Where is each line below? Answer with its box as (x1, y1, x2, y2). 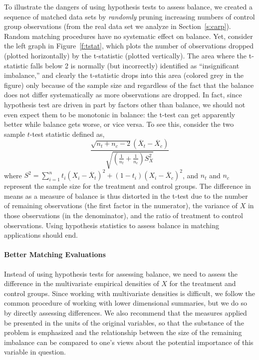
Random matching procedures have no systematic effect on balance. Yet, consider (4, 30, 253, 41)
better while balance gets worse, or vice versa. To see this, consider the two (4, 119, 234, 129)
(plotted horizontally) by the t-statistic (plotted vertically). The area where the (4, 50, 247, 60)
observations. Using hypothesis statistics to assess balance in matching (4, 220, 220, 230)
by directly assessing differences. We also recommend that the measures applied (4, 307, 247, 318)
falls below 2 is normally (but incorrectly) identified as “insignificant (30, 60, 240, 70)
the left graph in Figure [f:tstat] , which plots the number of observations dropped (4, 40, 254, 51)
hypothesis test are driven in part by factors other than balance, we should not (4, 99, 246, 109)
